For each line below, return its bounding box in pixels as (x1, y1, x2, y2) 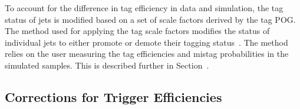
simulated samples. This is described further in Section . (5, 59, 209, 71)
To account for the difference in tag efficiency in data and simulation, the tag (5, 2, 283, 13)
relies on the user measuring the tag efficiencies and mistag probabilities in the (5, 47, 289, 60)
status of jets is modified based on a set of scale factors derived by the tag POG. (5, 13, 296, 25)
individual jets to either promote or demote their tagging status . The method (5, 36, 288, 48)
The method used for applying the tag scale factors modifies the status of (5, 25, 270, 37)
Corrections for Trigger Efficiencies (5, 87, 222, 105)
